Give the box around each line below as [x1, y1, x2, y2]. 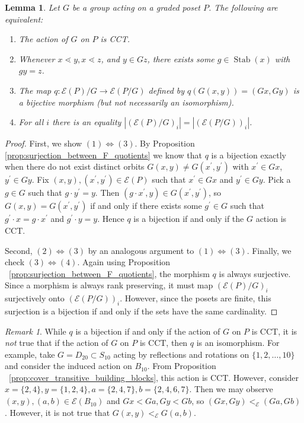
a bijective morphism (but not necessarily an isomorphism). [18, 96, 234, 108]
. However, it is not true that [5, 406, 110, 418]
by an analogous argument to [88, 244, 194, 256]
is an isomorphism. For [196, 336, 280, 349]
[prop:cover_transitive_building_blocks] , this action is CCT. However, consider [9, 371, 299, 383]
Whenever [18, 52, 55, 65]
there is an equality [52, 116, 121, 128]
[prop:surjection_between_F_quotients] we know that [5, 148, 202, 161]
